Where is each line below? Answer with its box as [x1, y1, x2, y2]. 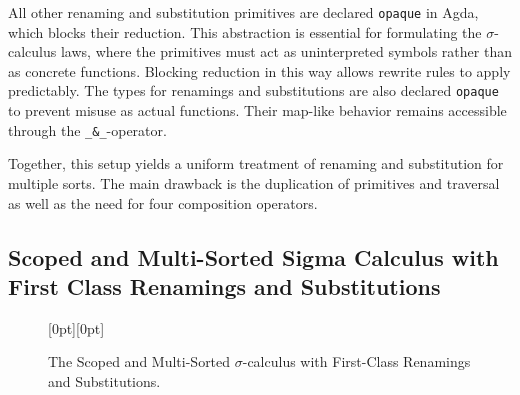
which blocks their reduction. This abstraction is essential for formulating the [8, 21, 482, 42]
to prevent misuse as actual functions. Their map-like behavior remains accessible [8, 100, 507, 121]
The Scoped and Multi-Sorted [48, 351, 231, 372]
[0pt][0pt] [48, 317, 105, 338]
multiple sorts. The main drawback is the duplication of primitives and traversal [8, 172, 500, 193]
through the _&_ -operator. [8, 119, 167, 140]
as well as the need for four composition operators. [8, 192, 318, 213]
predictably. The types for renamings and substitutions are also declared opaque [8, 80, 499, 101]
